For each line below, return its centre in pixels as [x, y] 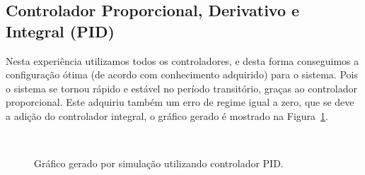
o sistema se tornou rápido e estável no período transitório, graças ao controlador [181, 88]
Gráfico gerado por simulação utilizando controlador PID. [159, 163]
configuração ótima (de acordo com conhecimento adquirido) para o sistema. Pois [182, 74]
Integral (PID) [60, 31]
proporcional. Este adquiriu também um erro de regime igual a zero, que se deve [180, 102]
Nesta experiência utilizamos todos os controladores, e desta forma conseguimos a [182, 60]
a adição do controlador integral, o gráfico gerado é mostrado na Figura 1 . [167, 115]
